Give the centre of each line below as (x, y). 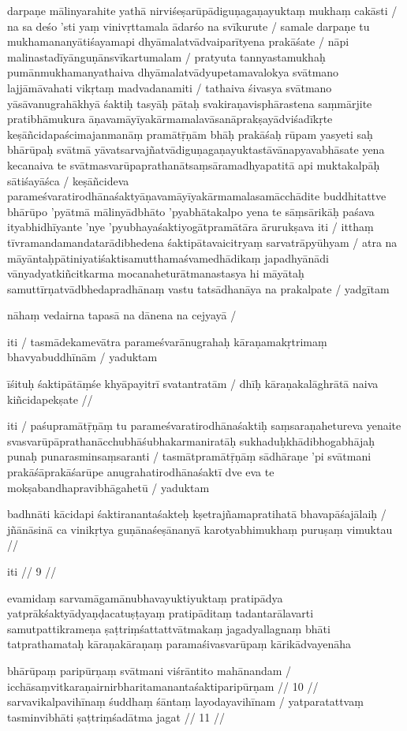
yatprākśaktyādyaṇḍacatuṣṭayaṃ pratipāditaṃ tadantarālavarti (161, 613)
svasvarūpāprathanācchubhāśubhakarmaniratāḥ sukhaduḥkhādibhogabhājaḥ (191, 440)
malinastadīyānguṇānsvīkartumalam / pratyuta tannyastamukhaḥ (166, 56)
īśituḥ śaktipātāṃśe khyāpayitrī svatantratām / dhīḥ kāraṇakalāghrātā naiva (193, 384)
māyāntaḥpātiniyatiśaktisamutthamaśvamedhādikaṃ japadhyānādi (168, 257)
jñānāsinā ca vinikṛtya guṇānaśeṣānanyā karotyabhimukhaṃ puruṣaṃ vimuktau (200, 529)
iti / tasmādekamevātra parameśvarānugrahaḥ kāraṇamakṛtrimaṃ (167, 341)
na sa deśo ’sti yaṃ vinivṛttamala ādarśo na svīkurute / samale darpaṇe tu (189, 26)
